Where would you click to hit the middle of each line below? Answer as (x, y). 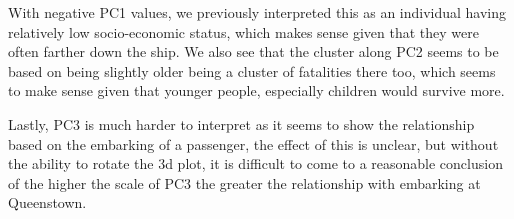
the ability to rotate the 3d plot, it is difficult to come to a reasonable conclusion (255, 163)
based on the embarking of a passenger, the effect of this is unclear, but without (253, 143)
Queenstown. (47, 202)
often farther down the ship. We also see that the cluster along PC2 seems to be (253, 51)
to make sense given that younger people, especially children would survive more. (256, 90)
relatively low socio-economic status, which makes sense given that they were (244, 31)
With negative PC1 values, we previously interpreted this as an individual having (257, 12)
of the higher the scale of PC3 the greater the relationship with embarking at (244, 182)
